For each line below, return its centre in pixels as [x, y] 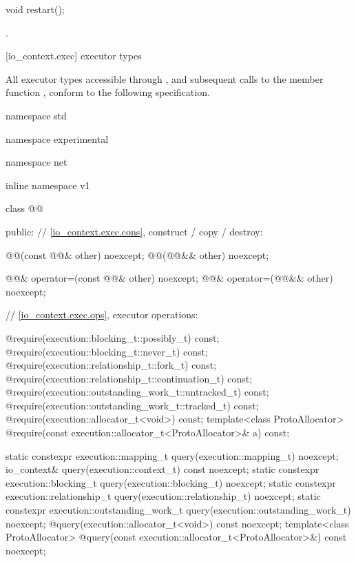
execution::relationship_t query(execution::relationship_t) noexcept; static [163, 496]
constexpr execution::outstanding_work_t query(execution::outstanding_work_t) [178, 510]
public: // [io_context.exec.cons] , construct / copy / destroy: [134, 231]
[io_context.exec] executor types [74, 56]
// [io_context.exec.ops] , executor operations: [102, 314]
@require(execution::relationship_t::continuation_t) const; [129, 378]
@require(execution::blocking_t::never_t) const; [107, 351]
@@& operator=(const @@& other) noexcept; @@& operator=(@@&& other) [169, 278]
